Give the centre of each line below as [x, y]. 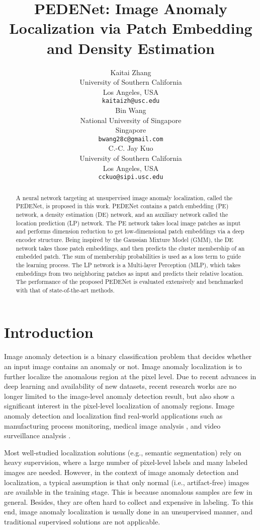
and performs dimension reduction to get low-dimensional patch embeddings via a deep [130, 231]
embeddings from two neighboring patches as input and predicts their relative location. [130, 273]
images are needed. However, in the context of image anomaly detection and [121, 472]
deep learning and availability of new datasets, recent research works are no [120, 386]
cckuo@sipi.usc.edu [131, 177]
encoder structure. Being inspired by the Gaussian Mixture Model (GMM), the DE [124, 239]
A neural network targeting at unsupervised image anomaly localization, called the [124, 197]
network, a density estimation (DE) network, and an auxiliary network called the [122, 214]
